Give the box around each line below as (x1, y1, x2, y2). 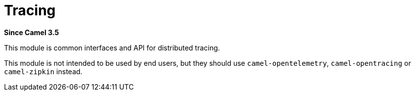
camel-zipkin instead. (4, 67, 83, 76)
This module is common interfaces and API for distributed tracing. (4, 43, 220, 52)
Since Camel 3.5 (4, 28, 59, 37)
